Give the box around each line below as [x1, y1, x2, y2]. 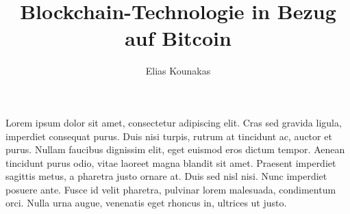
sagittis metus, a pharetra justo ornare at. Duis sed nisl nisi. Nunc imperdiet [5, 169, 327, 183]
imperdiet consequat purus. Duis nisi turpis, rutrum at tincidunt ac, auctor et [5, 129, 332, 143]
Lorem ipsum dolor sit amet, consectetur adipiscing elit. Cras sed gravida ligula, [5, 115, 342, 129]
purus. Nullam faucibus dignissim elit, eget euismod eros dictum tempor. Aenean [5, 142, 345, 157]
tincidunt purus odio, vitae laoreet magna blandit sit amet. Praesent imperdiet [5, 155, 336, 170]
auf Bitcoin [125, 24, 232, 52]
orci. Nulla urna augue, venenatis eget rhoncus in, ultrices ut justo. [5, 196, 287, 210]
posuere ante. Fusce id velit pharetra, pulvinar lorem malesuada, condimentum [5, 182, 336, 196]
